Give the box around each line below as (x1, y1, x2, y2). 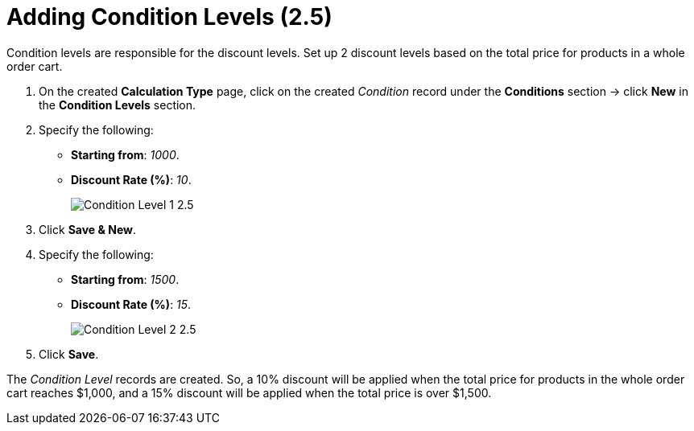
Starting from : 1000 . (71, 147, 180, 162)
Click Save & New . (39, 222, 136, 236)
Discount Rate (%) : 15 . (71, 297, 192, 311)
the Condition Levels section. (39, 97, 196, 112)
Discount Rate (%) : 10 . (71, 172, 192, 187)
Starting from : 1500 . (71, 272, 180, 286)
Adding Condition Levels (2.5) (6, 3, 333, 31)
